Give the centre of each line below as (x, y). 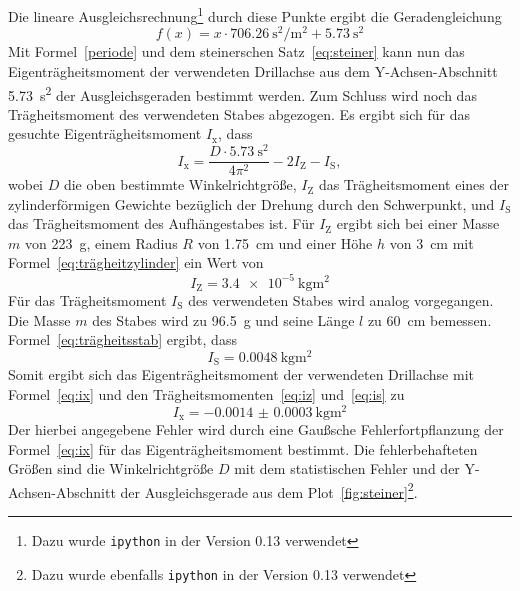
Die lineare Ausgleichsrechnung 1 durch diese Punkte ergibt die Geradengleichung (255, 14)
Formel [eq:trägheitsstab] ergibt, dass (122, 339)
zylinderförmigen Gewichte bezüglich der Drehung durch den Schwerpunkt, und (251, 203)
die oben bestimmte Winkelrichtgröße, (180, 184)
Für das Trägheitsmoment (87, 300)
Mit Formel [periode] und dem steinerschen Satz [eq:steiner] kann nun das (236, 51)
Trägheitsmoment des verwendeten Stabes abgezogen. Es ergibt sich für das (239, 113)
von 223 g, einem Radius (101, 242)
